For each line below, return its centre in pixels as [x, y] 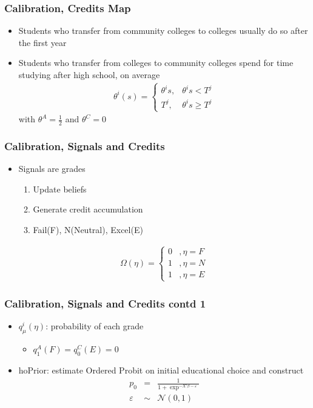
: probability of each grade [95, 326]
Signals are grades [52, 169]
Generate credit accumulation [88, 209]
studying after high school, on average [89, 74]
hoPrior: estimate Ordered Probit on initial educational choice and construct [161, 370]
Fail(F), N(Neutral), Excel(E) [88, 230]
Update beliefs [60, 189]
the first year [42, 42]
